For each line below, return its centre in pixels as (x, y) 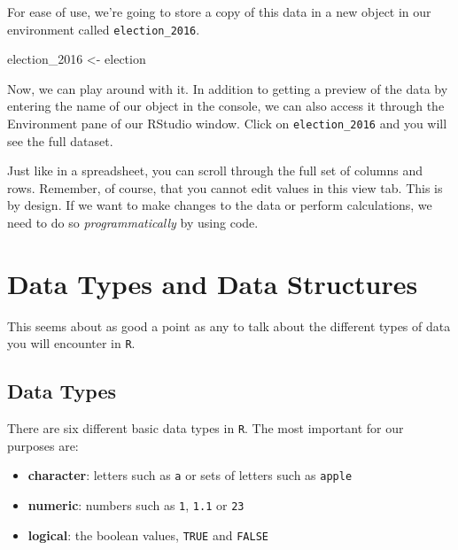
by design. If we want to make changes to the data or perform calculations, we (220, 205)
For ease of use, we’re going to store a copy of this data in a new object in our (219, 12)
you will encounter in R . (71, 343)
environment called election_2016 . (104, 29)
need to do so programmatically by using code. (133, 223)
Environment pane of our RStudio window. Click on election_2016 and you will (227, 124)
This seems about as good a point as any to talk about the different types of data (229, 325)
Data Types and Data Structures (213, 283)
